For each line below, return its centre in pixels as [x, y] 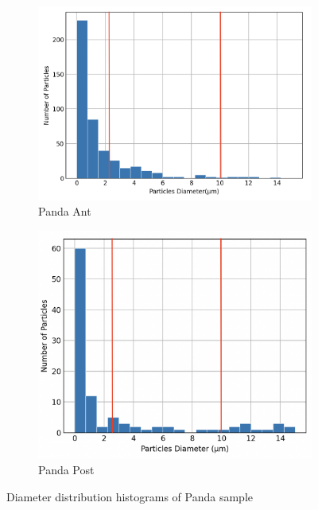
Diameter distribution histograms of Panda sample [130, 496]
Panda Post [66, 470]
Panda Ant [65, 211]
